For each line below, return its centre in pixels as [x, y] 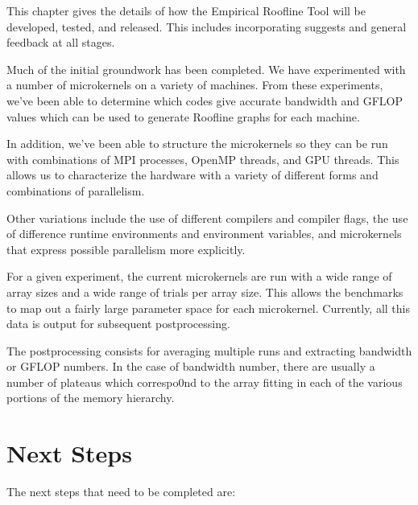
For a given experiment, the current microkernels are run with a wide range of [199, 276]
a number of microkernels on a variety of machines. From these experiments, [195, 85]
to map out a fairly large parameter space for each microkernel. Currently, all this [209, 308]
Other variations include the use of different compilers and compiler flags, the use [207, 218]
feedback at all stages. [61, 42]
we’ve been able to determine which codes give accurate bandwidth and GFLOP [205, 100]
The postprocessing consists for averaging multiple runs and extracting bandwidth [209, 350]
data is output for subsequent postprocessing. [118, 324]
